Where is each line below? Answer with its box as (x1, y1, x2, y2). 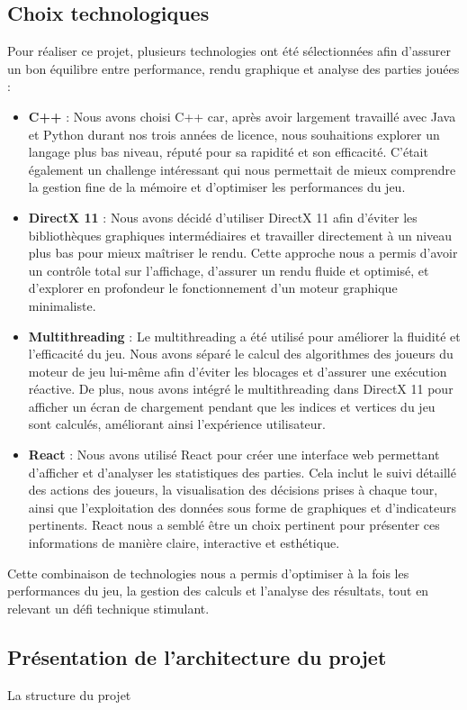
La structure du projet (7, 685, 131, 704)
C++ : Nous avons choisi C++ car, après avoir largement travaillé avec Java (28, 106, 456, 125)
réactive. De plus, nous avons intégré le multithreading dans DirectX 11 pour (28, 379, 454, 398)
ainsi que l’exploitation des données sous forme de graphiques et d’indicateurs (28, 497, 456, 516)
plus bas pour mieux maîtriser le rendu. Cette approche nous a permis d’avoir (28, 243, 458, 262)
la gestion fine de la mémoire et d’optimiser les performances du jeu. (28, 177, 406, 196)
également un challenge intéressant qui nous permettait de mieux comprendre (28, 159, 456, 178)
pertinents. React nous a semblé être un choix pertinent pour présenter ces (28, 515, 440, 534)
